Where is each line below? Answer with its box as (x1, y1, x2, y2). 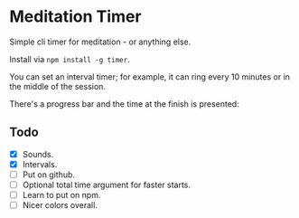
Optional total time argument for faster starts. (22, 179, 192, 190)
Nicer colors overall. (22, 200, 98, 211)
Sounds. (22, 148, 54, 159)
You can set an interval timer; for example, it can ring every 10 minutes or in (9, 71, 291, 82)
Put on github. (22, 169, 75, 180)
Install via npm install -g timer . (9, 53, 130, 64)
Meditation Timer (9, 6, 142, 27)
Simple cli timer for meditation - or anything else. (9, 36, 192, 47)
